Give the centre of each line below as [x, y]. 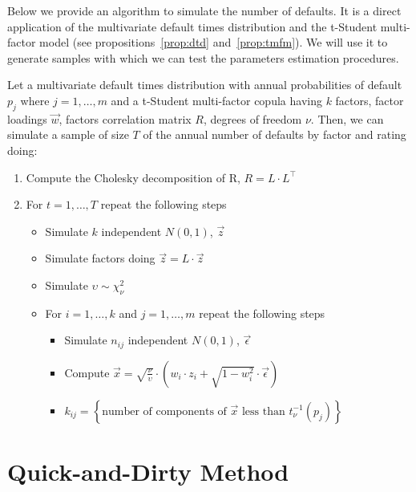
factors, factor [370, 100]
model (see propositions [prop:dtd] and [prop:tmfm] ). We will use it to [214, 42]
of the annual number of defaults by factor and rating [275, 134]
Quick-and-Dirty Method [148, 471]
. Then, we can [347, 118]
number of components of [164, 411]
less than [263, 411]
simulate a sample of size [68, 134]
